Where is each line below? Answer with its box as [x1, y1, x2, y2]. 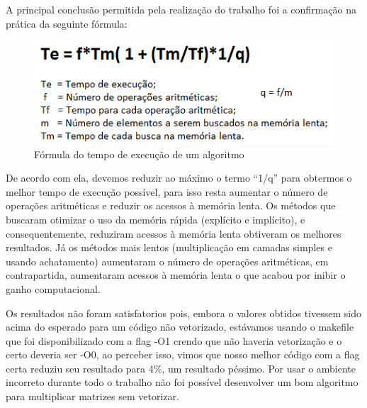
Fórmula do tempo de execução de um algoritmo [34, 146, 244, 161]
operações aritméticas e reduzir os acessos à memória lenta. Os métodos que [6, 198, 336, 213]
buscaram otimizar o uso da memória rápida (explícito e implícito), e [6, 211, 305, 226]
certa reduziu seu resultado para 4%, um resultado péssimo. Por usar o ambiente [6, 360, 356, 375]
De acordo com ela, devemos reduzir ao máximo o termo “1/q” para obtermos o [6, 170, 352, 185]
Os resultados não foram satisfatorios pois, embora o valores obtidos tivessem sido [6, 305, 361, 320]
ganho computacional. [6, 281, 101, 296]
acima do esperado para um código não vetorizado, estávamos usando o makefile [6, 319, 354, 334]
